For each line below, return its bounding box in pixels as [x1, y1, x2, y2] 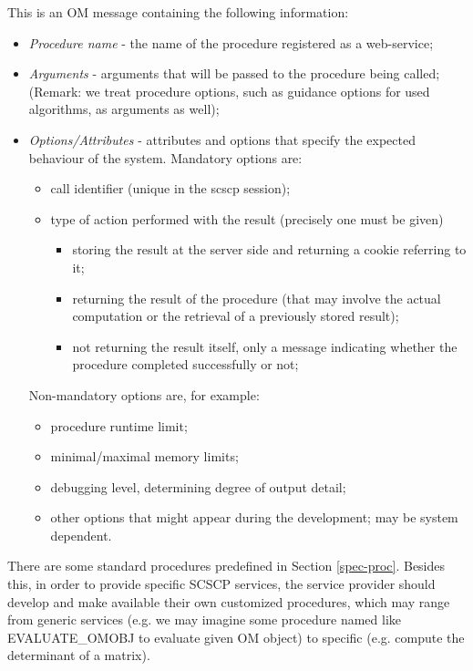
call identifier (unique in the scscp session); [50, 179, 291, 198]
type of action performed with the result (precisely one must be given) [50, 209, 444, 228]
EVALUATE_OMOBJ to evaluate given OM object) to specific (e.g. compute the [7, 627, 465, 646]
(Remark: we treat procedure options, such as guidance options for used [28, 81, 430, 100]
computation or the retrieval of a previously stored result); [72, 306, 399, 325]
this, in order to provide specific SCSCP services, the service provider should [7, 574, 436, 594]
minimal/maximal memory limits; [50, 447, 239, 466]
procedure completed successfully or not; [72, 355, 299, 374]
